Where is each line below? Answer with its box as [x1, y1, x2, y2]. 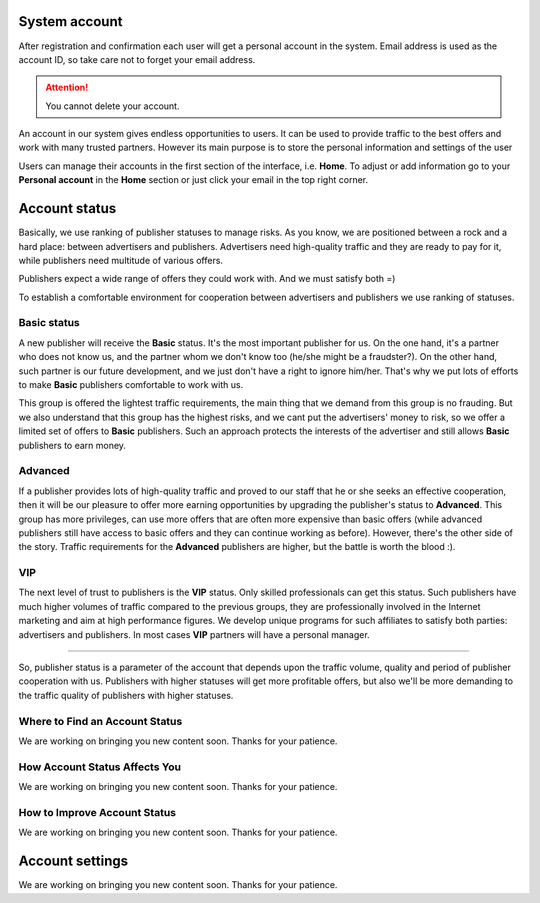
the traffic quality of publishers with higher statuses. [18, 689, 234, 701]
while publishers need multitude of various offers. [18, 254, 224, 266]
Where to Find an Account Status [18, 714, 183, 728]
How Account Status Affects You [18, 760, 182, 774]
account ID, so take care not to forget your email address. [18, 53, 256, 65]
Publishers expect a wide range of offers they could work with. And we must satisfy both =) [18, 273, 396, 285]
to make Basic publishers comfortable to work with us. [18, 379, 244, 391]
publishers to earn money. [18, 439, 127, 451]
